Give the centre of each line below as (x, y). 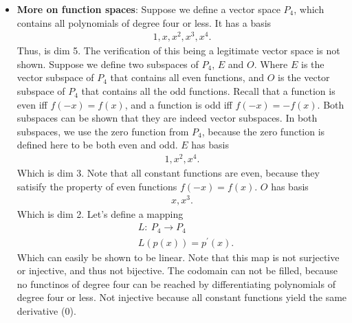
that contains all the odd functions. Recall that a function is (208, 91)
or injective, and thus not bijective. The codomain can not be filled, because (177, 270)
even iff (32, 104)
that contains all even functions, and (187, 77)
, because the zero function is (263, 131)
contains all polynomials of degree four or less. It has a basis (144, 22)
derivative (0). (46, 311)
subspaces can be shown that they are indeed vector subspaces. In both (167, 118)
